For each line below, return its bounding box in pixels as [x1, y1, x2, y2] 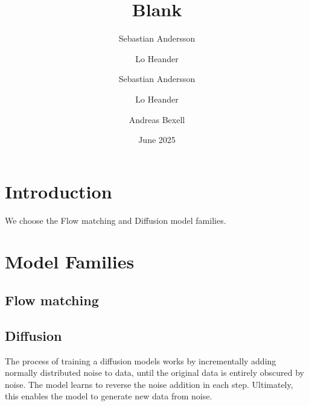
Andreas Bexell [129, 113, 185, 125]
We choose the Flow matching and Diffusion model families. [5, 214, 226, 226]
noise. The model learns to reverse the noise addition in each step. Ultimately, [5, 378, 293, 390]
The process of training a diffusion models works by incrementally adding [5, 354, 276, 367]
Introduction [5, 179, 112, 203]
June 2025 [138, 133, 176, 146]
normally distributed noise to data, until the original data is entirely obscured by [5, 366, 305, 379]
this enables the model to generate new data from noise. [5, 390, 212, 402]
